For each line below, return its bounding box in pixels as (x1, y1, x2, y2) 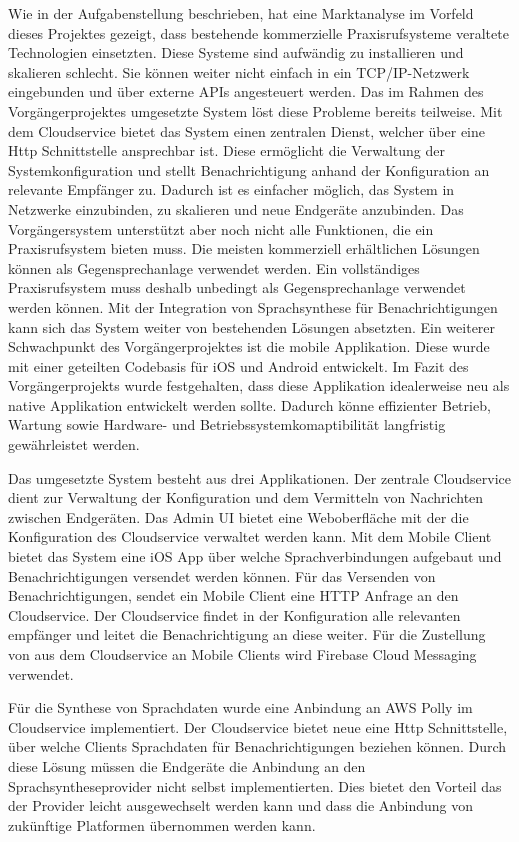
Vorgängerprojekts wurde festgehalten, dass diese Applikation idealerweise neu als (8, 375, 510, 396)
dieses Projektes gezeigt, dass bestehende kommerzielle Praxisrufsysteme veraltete (8, 22, 509, 43)
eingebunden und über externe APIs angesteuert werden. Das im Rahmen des (8, 81, 484, 102)
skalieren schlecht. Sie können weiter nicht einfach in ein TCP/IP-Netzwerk (8, 61, 470, 82)
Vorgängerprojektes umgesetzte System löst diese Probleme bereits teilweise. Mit (8, 100, 503, 121)
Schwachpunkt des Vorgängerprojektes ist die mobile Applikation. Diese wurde (8, 336, 490, 357)
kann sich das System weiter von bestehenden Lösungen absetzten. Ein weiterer (8, 316, 496, 337)
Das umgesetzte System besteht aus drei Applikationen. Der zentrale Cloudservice (8, 467, 512, 488)
